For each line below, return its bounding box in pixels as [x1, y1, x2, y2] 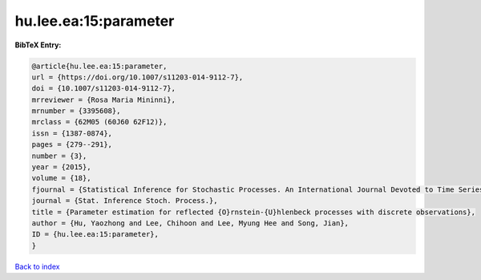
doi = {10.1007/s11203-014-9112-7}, [31, 84, 176, 93]
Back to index [14, 262, 60, 271]
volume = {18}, [31, 173, 91, 183]
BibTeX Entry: [14, 40, 62, 50]
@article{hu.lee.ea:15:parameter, [31, 61, 168, 71]
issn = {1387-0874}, [31, 128, 112, 138]
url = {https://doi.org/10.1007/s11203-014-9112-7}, [31, 72, 244, 82]
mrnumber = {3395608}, [31, 107, 121, 116]
